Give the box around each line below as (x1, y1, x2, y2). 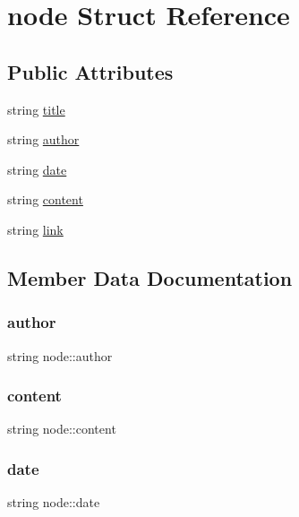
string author (7, 130, 80, 149)
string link (7, 220, 64, 238)
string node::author (7, 346, 113, 365)
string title (7, 99, 65, 118)
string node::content (7, 419, 116, 438)
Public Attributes (7, 57, 174, 85)
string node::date (7, 493, 100, 512)
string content (7, 190, 83, 209)
